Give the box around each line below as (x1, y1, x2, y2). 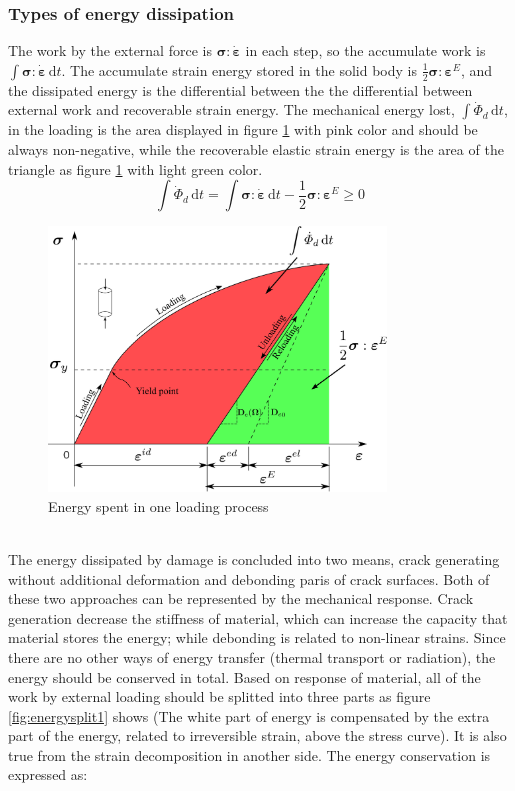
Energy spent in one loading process (48, 495, 269, 516)
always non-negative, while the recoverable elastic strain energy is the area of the (8, 139, 504, 159)
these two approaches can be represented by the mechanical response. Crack (8, 588, 474, 609)
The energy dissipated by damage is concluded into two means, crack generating (8, 548, 500, 569)
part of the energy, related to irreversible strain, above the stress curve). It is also (8, 725, 507, 746)
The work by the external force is (8, 40, 212, 61)
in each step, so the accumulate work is (245, 40, 486, 61)
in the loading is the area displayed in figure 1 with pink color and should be (8, 119, 478, 140)
